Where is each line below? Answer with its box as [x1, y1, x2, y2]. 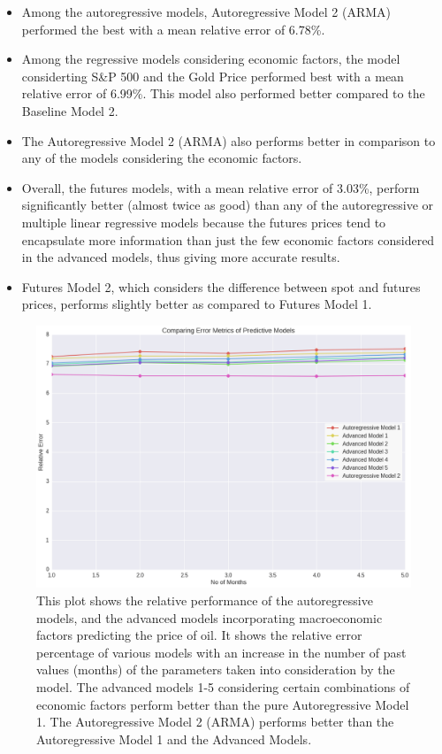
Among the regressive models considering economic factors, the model [21, 50, 400, 68]
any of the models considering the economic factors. [21, 149, 302, 167]
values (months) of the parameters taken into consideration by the [36, 660, 395, 679]
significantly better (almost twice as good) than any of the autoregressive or [21, 196, 434, 214]
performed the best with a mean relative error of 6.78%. [21, 19, 325, 38]
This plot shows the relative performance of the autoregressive [36, 590, 373, 609]
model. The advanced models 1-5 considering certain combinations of [36, 677, 410, 696]
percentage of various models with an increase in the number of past [36, 642, 407, 661]
